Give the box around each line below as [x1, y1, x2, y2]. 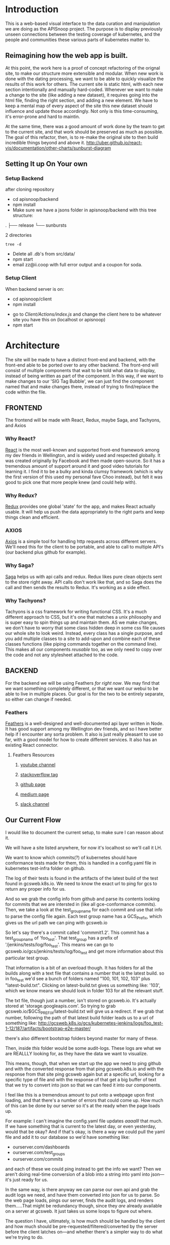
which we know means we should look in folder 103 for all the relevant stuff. [5, 987, 164, 993]
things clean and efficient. [5, 514, 60, 521]
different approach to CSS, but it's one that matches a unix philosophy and [5, 614, 161, 620]
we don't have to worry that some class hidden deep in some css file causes [5, 624, 165, 631]
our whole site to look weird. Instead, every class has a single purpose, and [5, 630, 163, 636]
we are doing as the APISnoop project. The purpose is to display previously [5, 25, 163, 32]
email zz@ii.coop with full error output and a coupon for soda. [12, 262, 143, 268]
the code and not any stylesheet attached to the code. [5, 652, 119, 658]
